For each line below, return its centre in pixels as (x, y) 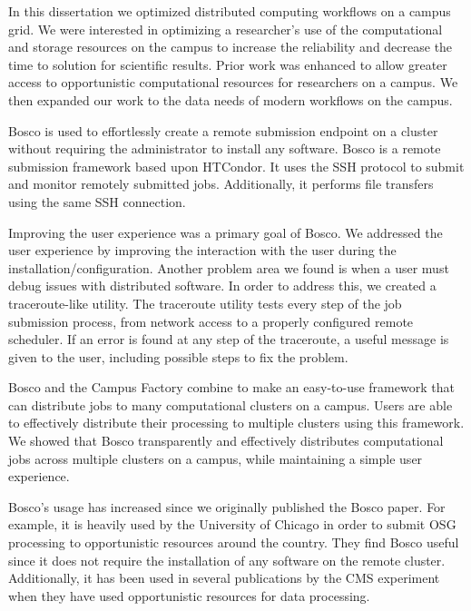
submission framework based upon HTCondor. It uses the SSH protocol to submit (236, 166)
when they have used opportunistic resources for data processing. (189, 595)
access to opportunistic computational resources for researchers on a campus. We (233, 82)
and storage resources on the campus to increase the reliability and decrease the (231, 47)
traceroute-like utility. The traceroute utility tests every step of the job (205, 303)
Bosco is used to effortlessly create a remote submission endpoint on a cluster (223, 130)
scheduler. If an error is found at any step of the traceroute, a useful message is (229, 339)
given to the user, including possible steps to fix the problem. (178, 356)
